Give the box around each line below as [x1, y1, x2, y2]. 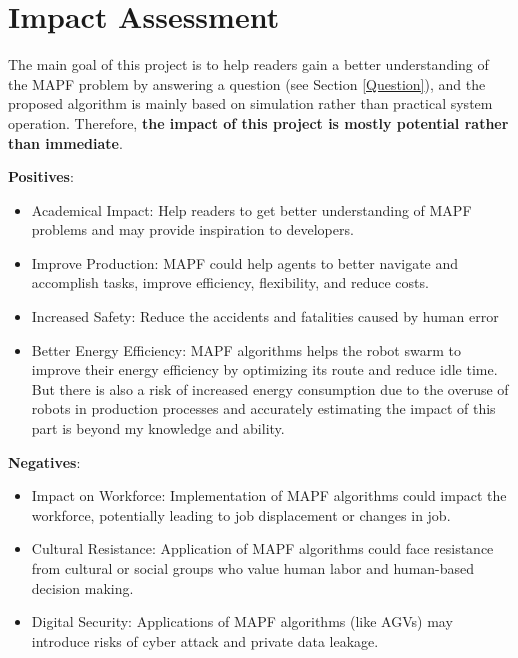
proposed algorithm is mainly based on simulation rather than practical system [8, 93, 493, 114]
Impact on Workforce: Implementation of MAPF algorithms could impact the [31, 485, 507, 506]
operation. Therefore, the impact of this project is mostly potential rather [8, 112, 509, 133]
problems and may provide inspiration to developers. [31, 219, 354, 240]
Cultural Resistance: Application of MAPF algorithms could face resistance [31, 538, 494, 559]
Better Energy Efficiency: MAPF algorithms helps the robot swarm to [31, 339, 461, 360]
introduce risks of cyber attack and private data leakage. [31, 630, 379, 651]
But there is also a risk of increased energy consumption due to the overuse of [31, 378, 509, 399]
